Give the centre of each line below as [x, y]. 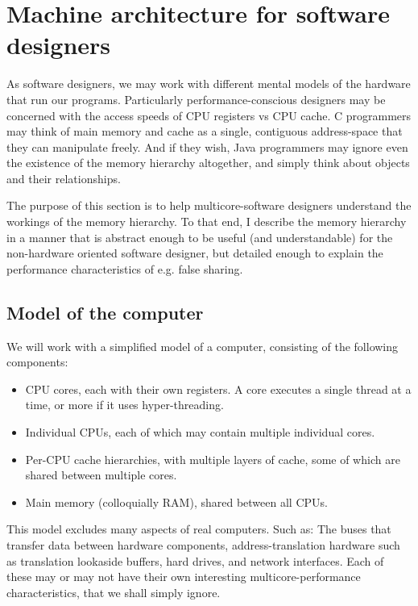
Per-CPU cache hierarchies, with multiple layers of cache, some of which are [213, 459]
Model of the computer [105, 312]
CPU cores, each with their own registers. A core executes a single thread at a [218, 389]
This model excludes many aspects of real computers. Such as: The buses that [199, 529]
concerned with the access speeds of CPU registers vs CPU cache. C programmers [209, 115]
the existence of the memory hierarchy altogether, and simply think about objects [208, 163]
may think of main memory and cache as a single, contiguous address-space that [205, 131]
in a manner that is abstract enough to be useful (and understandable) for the [200, 237]
